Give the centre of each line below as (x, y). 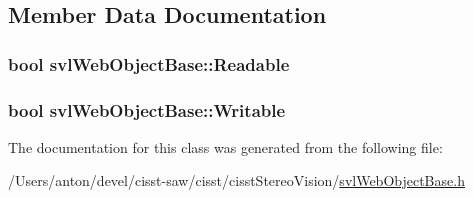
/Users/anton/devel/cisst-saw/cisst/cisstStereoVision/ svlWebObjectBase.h (236, 180)
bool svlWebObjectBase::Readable (149, 63)
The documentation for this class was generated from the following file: (225, 146)
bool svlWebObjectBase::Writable (147, 109)
